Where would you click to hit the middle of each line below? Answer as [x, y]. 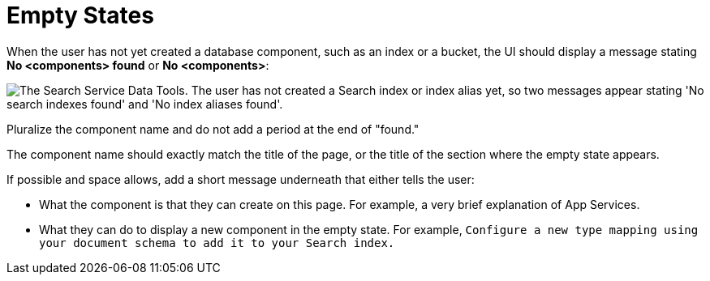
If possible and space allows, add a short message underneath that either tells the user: [241, 179]
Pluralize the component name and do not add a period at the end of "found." [213, 129]
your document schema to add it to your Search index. [217, 243]
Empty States [80, 15]
